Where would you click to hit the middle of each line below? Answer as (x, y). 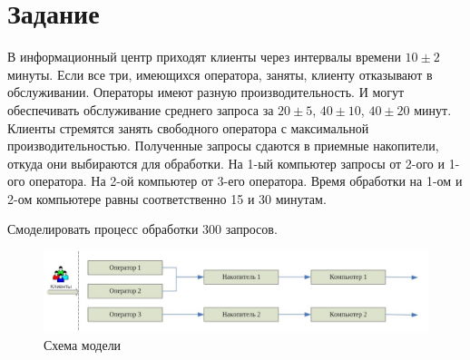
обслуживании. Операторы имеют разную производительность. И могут (206, 92)
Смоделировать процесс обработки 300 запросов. (142, 229)
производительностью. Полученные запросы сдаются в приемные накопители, (223, 146)
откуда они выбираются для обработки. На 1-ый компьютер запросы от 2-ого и (226, 163)
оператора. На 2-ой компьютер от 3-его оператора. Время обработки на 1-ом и (246, 181)
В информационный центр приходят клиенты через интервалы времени (204, 57)
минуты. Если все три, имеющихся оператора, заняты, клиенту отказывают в (220, 74)
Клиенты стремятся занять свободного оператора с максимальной (188, 127)
